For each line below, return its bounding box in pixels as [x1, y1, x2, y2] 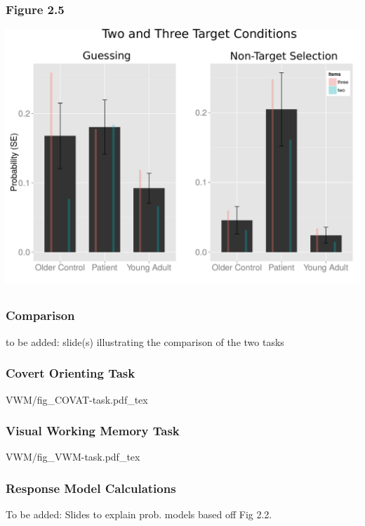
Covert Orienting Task [6, 364, 135, 382]
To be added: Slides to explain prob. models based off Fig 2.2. [6, 507, 272, 522]
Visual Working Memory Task [6, 422, 180, 440]
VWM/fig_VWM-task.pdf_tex [6, 449, 140, 464]
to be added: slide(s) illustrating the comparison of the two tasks [6, 334, 284, 349]
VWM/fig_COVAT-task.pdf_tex [6, 392, 148, 406]
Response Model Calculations [6, 479, 176, 496]
